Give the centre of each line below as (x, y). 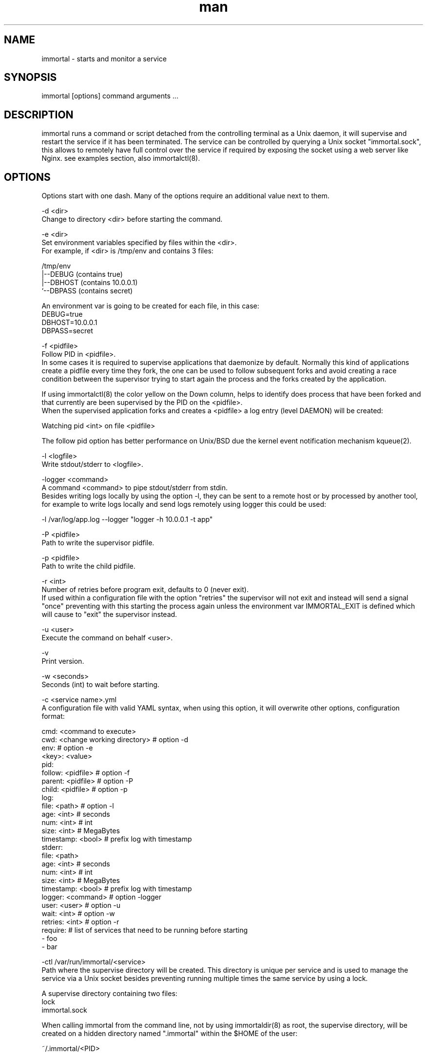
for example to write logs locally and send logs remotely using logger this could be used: (184, 504)
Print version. (63, 661)
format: (53, 716)
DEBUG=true (62, 314)
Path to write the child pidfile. (88, 566)
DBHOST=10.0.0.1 (69, 323)
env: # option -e (67, 748)
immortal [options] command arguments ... (110, 96)
